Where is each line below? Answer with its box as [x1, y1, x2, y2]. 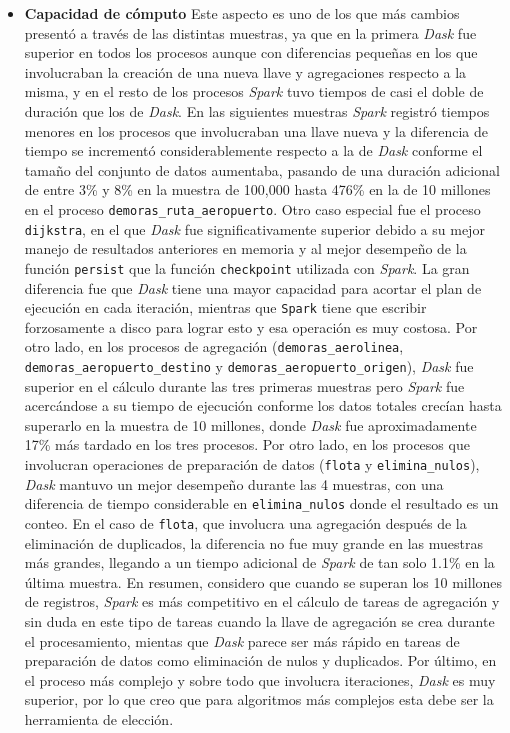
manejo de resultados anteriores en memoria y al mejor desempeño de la [24, 238, 467, 259]
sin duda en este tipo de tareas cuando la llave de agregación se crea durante [24, 610, 495, 631]
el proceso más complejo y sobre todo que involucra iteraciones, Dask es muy [24, 669, 496, 690]
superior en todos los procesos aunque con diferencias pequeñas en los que [24, 42, 478, 63]
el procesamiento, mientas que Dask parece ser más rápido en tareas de [24, 630, 460, 651]
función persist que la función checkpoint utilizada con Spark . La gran [24, 257, 470, 278]
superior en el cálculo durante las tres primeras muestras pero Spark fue [24, 375, 465, 396]
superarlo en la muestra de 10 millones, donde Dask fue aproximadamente [24, 414, 477, 435]
